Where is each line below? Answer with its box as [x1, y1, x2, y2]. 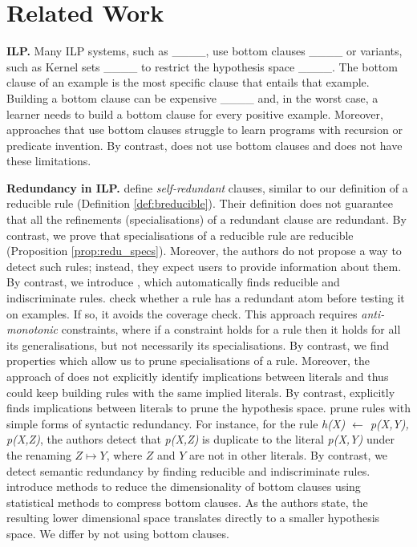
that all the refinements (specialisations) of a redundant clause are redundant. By [6, 211, 407, 228]
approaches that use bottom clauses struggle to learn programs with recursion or [6, 121, 403, 138]
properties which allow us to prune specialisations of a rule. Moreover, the [6, 352, 370, 369]
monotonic [6, 321, 59, 338]
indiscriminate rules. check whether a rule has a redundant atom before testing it [6, 290, 405, 306]
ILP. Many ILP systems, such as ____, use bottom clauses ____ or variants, [6, 43, 403, 59]
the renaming [6, 446, 71, 463]
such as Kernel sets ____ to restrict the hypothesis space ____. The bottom [6, 58, 398, 75]
